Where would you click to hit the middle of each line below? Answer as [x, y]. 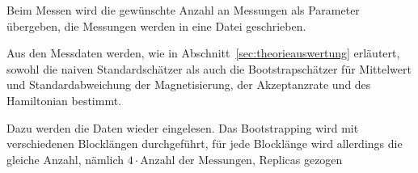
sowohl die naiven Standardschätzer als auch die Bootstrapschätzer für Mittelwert [209, 68]
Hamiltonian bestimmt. [64, 100]
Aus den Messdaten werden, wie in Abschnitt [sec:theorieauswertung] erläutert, [203, 53]
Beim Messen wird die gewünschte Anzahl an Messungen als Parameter [183, 10]
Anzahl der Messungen [196, 160]
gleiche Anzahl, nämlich [65, 159]
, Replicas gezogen [297, 159]
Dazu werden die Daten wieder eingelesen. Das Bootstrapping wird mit [183, 127]
